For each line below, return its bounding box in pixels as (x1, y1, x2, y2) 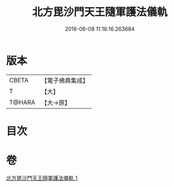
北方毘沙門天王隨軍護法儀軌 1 (6, 174, 78, 181)
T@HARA (9, 98, 36, 107)
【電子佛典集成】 (41, 76, 89, 85)
